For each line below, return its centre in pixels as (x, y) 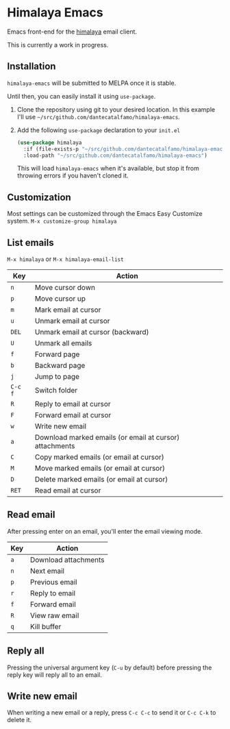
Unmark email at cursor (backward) (92, 332)
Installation (31, 66)
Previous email (53, 582)
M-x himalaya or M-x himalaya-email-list (66, 259)
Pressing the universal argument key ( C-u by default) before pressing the (110, 667)
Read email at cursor (68, 490)
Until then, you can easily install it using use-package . (81, 96)
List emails (30, 242)
